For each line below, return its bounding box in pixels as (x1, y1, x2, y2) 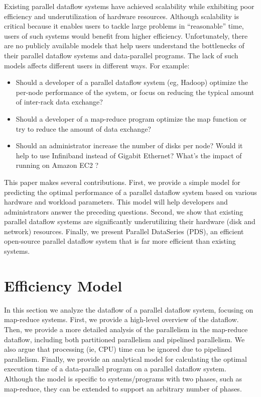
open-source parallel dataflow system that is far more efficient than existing (4, 236, 236, 246)
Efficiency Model (4, 275, 122, 295)
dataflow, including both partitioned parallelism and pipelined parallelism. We (4, 334, 245, 344)
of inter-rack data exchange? (16, 96, 103, 107)
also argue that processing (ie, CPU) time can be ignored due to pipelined (4, 344, 232, 354)
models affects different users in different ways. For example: (4, 60, 190, 70)
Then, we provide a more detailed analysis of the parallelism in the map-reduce (4, 324, 248, 334)
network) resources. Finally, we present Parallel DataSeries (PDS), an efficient (4, 226, 244, 236)
